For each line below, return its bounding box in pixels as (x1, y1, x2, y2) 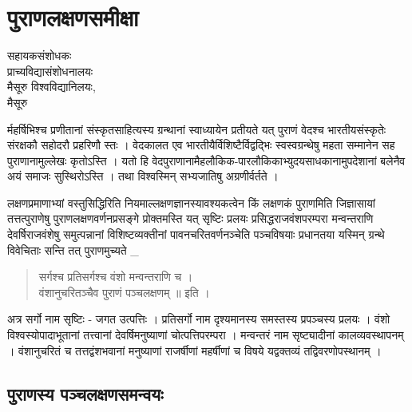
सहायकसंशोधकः (7, 47, 72, 64)
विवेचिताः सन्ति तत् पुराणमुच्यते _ (7, 241, 139, 258)
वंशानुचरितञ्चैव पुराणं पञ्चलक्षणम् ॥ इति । (38, 283, 210, 300)
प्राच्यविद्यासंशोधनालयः (7, 62, 93, 79)
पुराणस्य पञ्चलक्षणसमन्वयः (7, 381, 164, 406)
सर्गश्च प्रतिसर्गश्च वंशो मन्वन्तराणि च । (38, 268, 193, 285)
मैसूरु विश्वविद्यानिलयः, (7, 78, 96, 95)
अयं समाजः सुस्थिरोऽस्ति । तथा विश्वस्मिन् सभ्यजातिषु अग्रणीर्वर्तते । (7, 168, 279, 184)
